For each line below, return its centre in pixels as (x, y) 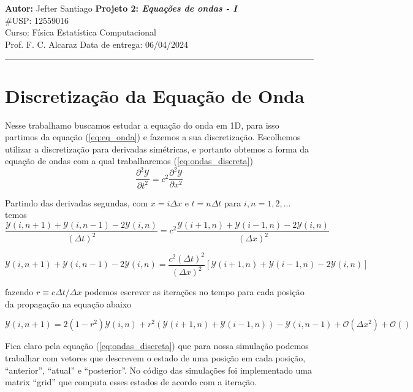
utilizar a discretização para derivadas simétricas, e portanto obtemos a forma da (157, 149)
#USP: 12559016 (37, 20)
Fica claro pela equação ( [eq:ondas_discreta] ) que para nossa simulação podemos (157, 346)
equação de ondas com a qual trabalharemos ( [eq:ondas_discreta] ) (129, 161)
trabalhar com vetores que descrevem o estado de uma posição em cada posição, (155, 358)
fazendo (19, 292)
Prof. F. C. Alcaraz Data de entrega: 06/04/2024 (97, 44)
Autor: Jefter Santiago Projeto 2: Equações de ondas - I (121, 8)
